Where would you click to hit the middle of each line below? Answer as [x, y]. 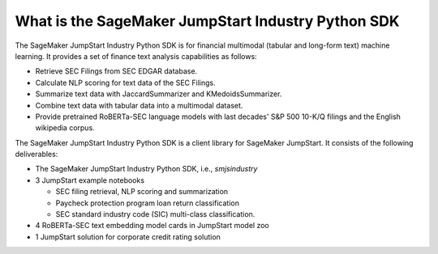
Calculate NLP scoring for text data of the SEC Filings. [125, 83]
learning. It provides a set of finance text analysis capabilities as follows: [136, 56]
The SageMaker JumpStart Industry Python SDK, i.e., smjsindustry [146, 169]
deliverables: [36, 155]
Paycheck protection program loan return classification [147, 203]
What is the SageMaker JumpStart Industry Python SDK [207, 21]
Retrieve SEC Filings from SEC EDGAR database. [116, 71]
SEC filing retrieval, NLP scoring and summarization [142, 192]
